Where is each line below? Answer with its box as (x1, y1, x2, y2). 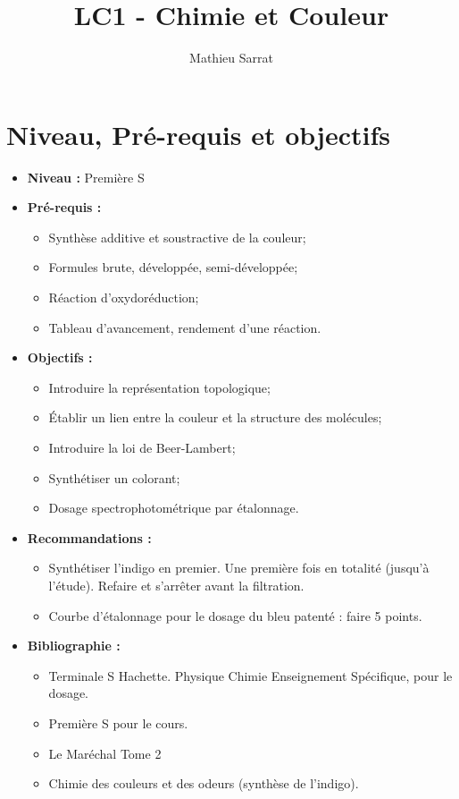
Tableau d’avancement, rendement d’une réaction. (48, 318, 321, 336)
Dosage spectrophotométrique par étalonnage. (48, 498, 299, 517)
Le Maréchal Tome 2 (48, 744, 162, 762)
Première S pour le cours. (48, 713, 188, 732)
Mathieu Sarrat (189, 48, 273, 67)
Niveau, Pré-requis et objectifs (6, 115, 390, 152)
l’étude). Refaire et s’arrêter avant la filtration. (48, 575, 305, 594)
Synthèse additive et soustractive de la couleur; (48, 227, 306, 246)
